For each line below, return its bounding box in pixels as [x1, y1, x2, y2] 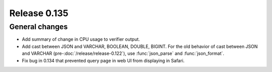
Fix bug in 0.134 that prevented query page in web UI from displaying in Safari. [22, 57, 185, 63]
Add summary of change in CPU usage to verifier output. [22, 36, 141, 42]
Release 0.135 [9, 8, 69, 19]
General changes [9, 22, 68, 31]
